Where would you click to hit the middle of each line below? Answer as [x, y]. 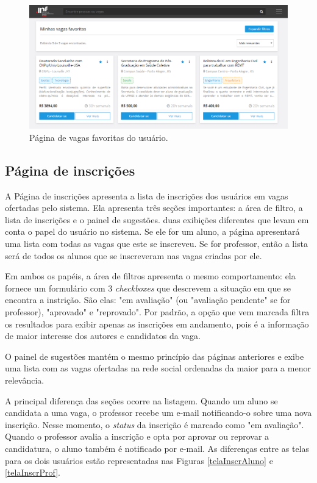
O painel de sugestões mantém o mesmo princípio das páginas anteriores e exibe [155, 356]
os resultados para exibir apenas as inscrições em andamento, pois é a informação [157, 324]
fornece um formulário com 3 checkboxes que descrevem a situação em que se [148, 288]
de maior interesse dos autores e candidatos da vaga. [103, 336]
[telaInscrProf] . [33, 472]
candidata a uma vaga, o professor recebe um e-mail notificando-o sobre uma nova [158, 413]
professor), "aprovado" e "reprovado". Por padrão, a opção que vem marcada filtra [157, 312]
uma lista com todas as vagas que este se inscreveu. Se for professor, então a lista [157, 244]
